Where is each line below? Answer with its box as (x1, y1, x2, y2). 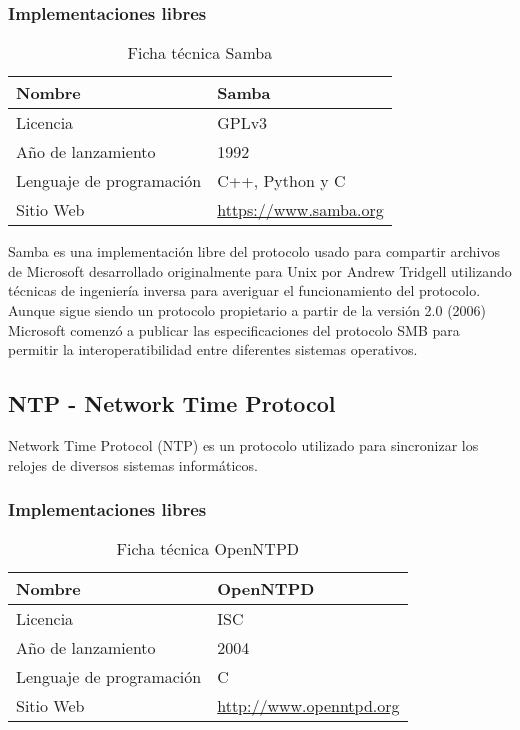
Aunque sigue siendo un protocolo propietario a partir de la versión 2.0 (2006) (8, 300, 487, 320)
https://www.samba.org (217, 198, 384, 222)
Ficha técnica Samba (127, 41, 273, 65)
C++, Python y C (217, 169, 346, 193)
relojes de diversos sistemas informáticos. (8, 454, 258, 475)
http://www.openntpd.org (217, 694, 400, 718)
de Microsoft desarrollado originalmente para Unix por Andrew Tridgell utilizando (8, 260, 512, 281)
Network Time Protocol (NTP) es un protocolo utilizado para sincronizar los (8, 434, 479, 455)
